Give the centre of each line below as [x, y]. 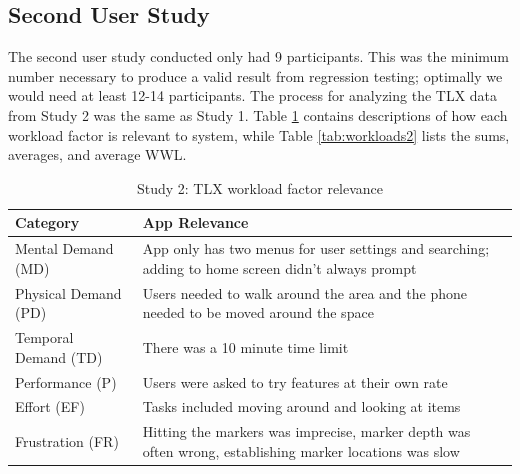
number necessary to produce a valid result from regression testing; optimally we [255, 75]
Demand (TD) [59, 356]
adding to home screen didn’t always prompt [279, 267]
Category [47, 222]
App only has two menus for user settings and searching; [316, 248]
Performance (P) [66, 381]
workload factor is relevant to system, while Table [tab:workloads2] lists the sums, [259, 134]
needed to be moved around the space [258, 312]
